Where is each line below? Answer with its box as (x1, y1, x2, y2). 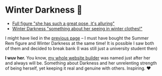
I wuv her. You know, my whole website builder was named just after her (5, 55, 151, 60)
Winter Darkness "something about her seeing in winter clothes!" (12, 25, 143, 31)
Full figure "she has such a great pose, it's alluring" (12, 20, 115, 26)
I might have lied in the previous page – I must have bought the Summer (5, 35, 149, 41)
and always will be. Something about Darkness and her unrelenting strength (5, 60, 157, 66)
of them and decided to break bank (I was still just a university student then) (5, 45, 158, 51)
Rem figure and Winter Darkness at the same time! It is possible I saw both (5, 40, 154, 46)
